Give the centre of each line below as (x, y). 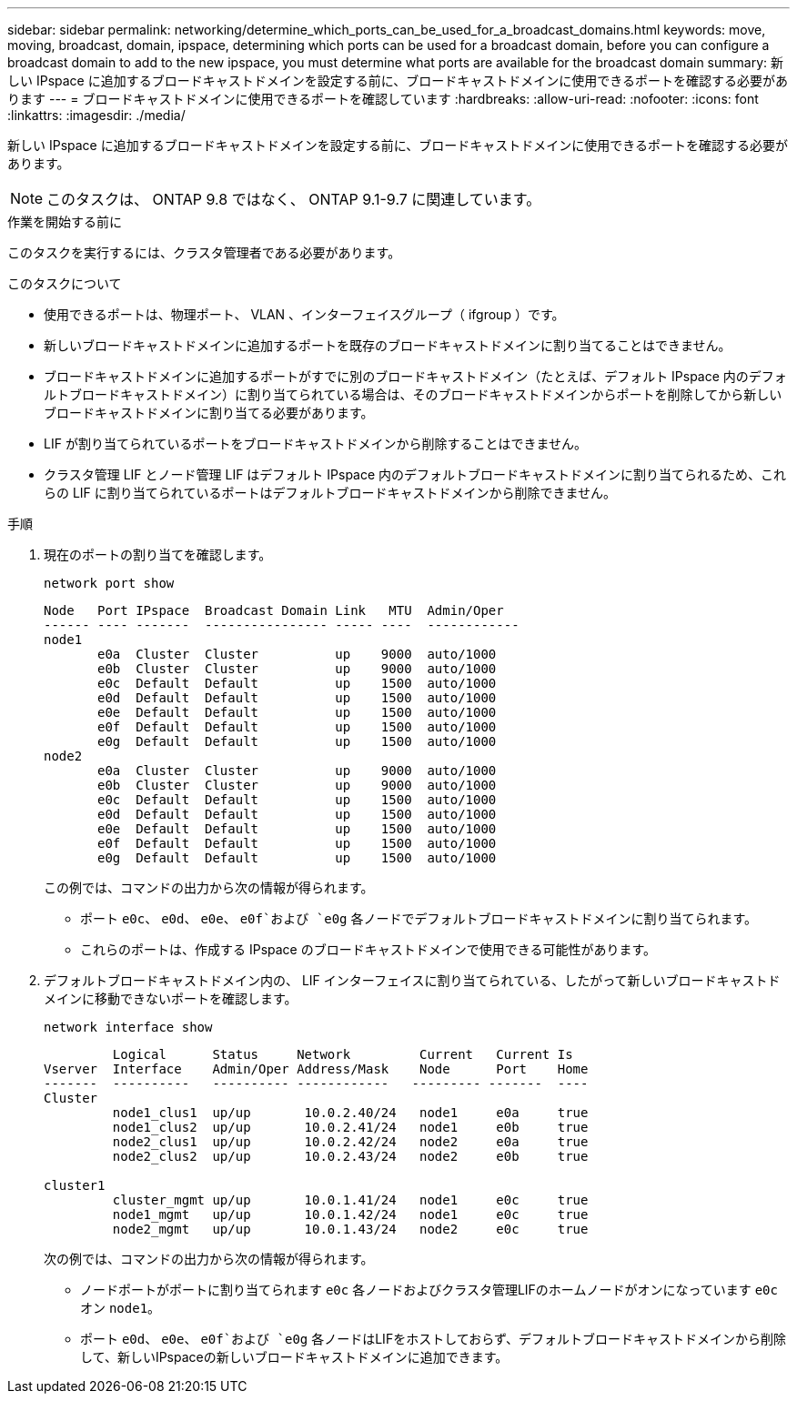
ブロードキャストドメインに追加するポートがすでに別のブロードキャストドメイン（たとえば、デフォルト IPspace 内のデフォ (415, 376)
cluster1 (75, 1185)
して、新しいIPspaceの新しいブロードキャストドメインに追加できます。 (294, 1357)
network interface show (128, 1027)
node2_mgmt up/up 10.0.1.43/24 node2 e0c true (350, 1229)
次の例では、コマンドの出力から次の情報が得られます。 (209, 1259)
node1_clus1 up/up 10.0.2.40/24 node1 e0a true (350, 1113)
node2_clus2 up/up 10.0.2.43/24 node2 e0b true (350, 1156)
